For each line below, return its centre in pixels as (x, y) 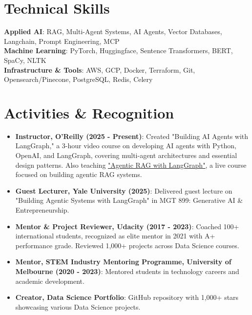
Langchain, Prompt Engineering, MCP (62, 41)
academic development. (50, 281)
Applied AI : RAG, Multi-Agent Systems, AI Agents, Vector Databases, (113, 31)
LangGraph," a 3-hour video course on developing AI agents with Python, (126, 146)
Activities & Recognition (89, 112)
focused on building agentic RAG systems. (79, 174)
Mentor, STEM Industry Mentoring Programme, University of (123, 262)
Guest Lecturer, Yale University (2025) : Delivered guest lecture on (124, 190)
